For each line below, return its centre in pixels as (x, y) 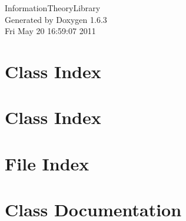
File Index (47, 163)
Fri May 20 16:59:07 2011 (50, 31)
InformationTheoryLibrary (53, 8)
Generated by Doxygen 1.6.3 (56, 19)
